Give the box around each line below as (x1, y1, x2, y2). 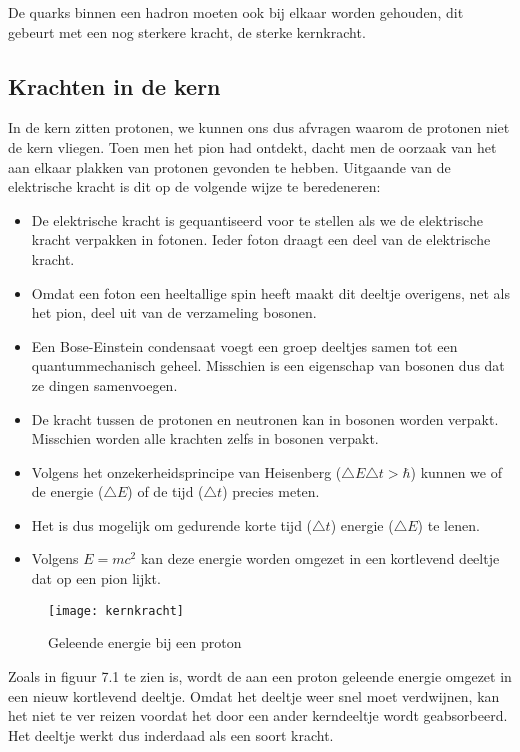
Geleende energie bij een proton (48, 632, 242, 653)
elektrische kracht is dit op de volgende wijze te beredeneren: (8, 176, 381, 197)
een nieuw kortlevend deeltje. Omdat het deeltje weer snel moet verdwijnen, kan (8, 685, 500, 706)
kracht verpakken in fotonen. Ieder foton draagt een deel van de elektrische (31, 229, 491, 250)
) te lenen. (417, 514, 480, 535)
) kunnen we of (410, 461, 502, 482)
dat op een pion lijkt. (31, 568, 161, 589)
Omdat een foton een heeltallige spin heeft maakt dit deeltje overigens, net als (31, 282, 510, 303)
